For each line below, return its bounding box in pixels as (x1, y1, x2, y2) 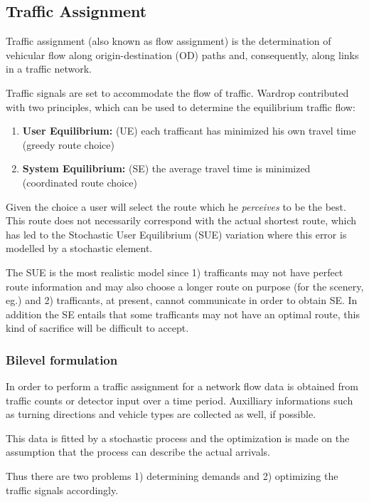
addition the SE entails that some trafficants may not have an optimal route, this (6, 306, 360, 321)
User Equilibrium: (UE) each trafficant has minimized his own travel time (22, 123, 356, 138)
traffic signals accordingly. (6, 482, 119, 497)
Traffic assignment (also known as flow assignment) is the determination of (6, 33, 331, 48)
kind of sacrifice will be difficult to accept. (6, 320, 189, 335)
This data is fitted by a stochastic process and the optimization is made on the (6, 430, 350, 445)
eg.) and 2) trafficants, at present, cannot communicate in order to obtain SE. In (6, 293, 358, 308)
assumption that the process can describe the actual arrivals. (6, 444, 270, 459)
